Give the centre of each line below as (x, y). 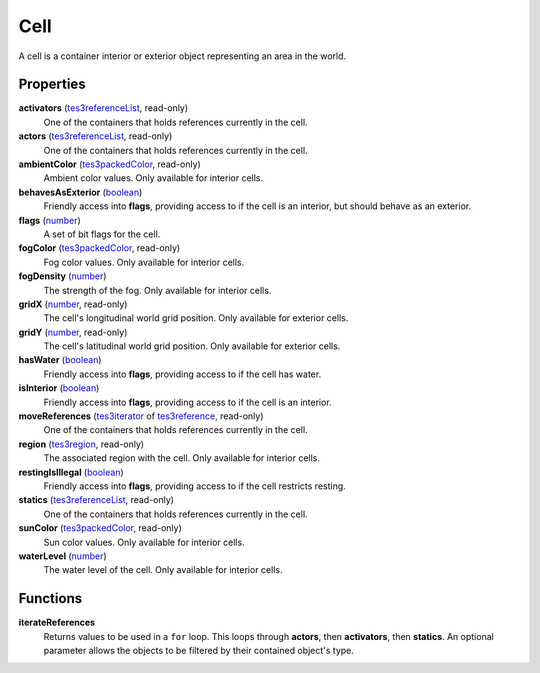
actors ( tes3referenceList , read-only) (95, 136)
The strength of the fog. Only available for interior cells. (157, 290)
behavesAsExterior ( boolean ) (80, 192)
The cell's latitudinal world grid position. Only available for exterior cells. (192, 346)
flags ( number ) (50, 220)
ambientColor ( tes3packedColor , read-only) (110, 164)
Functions (50, 598)
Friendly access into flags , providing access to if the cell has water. (182, 374)
